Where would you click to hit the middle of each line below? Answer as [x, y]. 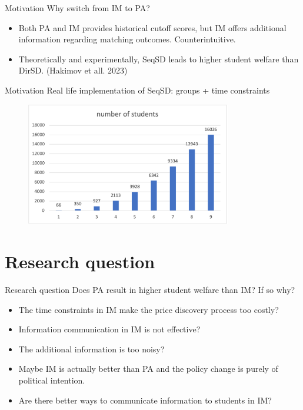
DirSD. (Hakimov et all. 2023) [73, 70]
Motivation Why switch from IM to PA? [77, 8]
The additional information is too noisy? [91, 349]
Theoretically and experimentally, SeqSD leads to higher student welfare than [159, 59]
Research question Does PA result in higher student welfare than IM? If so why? [150, 289]
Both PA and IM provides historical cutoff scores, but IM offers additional [152, 27]
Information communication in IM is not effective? [109, 329]
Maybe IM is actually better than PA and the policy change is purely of [148, 369]
